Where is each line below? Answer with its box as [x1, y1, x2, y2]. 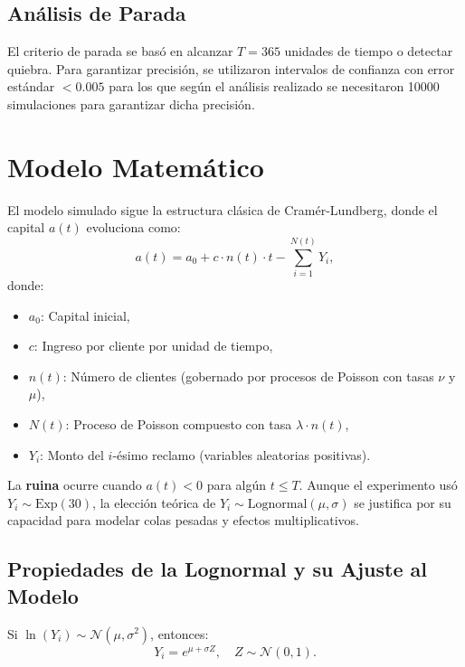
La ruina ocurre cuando [7, 475, 142, 494]
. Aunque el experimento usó [299, 475, 458, 494]
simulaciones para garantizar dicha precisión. [7, 94, 255, 113]
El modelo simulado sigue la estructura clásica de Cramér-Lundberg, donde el [7, 200, 438, 219]
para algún [206, 475, 267, 494]
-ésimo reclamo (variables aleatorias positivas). [112, 445, 371, 464]
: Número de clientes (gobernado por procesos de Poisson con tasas [62, 366, 434, 385]
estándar [7, 77, 55, 96]
